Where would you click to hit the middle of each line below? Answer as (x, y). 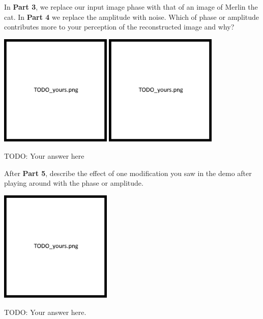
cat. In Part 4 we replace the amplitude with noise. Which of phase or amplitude (132, 17)
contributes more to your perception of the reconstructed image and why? (119, 27)
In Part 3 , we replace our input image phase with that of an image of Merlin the (131, 7)
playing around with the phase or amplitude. (74, 183)
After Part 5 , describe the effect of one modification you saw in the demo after (128, 173)
